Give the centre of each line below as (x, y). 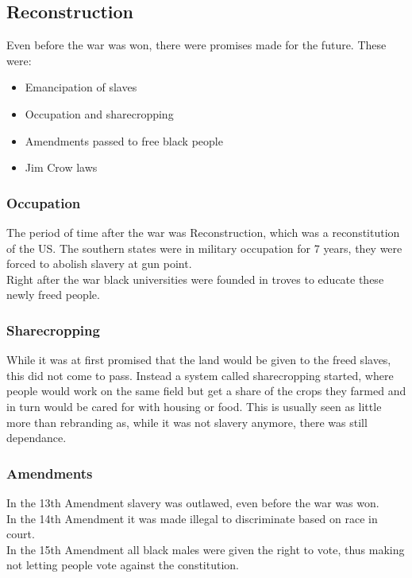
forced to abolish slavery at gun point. (99, 264)
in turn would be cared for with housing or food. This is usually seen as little (194, 406)
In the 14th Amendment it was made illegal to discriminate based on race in (192, 518)
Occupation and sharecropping (99, 113)
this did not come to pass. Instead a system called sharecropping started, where (200, 375)
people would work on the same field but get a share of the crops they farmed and (206, 391)
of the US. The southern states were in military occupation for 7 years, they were (204, 248)
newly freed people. (53, 295)
